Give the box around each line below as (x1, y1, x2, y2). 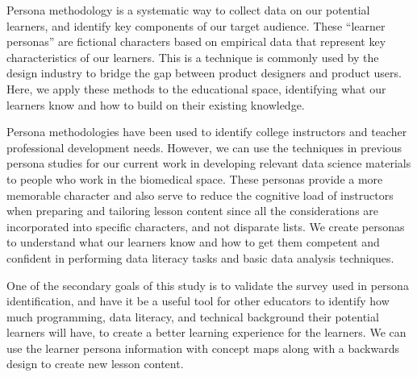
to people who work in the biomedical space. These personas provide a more (6, 170, 383, 187)
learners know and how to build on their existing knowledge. (6, 96, 305, 113)
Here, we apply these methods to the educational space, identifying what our (6, 80, 386, 97)
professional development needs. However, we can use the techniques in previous (6, 139, 402, 155)
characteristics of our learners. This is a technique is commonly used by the (6, 48, 379, 65)
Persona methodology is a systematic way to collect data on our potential (6, 2, 370, 18)
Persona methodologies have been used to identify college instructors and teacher (6, 123, 407, 140)
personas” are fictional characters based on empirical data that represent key (6, 33, 386, 50)
